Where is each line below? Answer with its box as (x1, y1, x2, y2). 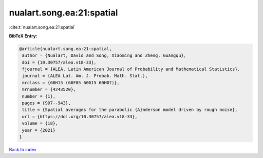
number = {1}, (22, 94, 56, 99)
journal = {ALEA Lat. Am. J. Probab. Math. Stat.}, (22, 73, 148, 79)
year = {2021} (22, 127, 56, 133)
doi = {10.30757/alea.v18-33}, (22, 60, 97, 65)
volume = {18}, (22, 121, 58, 126)
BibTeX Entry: (9, 33, 38, 39)
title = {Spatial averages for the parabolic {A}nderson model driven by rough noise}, (22, 107, 238, 112)
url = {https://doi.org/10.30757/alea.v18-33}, (22, 114, 138, 119)
